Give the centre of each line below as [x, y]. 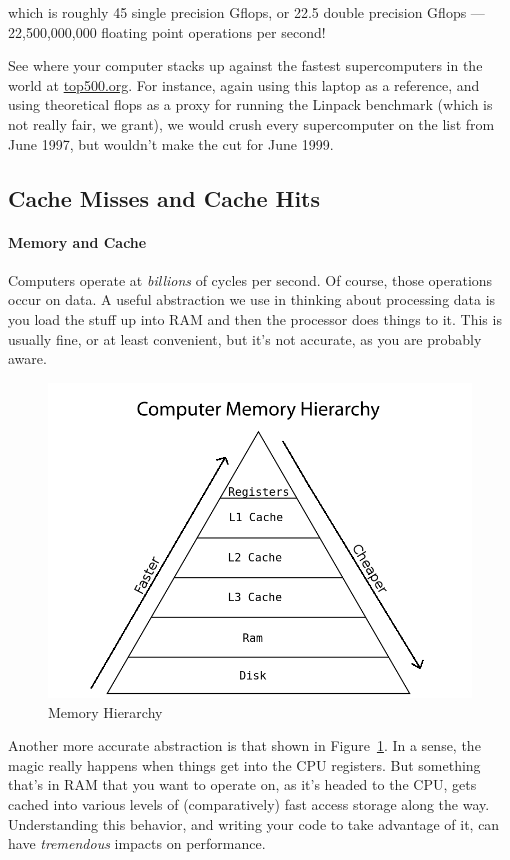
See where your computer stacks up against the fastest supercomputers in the [245, 65]
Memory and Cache [77, 241]
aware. [27, 358]
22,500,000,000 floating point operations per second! [167, 31]
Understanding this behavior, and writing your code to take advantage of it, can [254, 823]
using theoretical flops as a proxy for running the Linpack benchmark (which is [250, 104]
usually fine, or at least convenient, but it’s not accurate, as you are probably [245, 338]
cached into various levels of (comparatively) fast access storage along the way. [249, 804]
